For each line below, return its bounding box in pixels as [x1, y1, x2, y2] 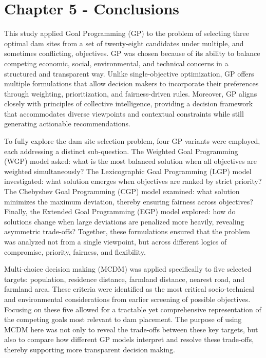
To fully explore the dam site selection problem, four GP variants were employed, [4, 136, 260, 146]
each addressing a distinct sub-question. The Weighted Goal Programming [4, 145, 238, 156]
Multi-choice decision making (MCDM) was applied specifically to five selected [4, 263, 252, 274]
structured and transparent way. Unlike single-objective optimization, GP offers [4, 68, 254, 79]
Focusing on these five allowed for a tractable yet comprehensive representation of [4, 304, 261, 314]
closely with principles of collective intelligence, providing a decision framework [4, 98, 253, 109]
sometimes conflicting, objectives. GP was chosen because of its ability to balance [4, 48, 260, 59]
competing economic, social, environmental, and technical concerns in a [4, 58, 229, 68]
